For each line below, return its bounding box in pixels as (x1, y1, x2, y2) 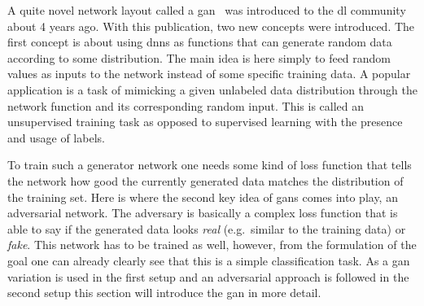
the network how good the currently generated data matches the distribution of (7, 172, 404, 189)
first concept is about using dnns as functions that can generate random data (7, 33, 392, 50)
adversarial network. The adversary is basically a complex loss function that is (7, 204, 398, 221)
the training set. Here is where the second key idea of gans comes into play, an (7, 188, 398, 205)
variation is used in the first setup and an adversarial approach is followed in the (7, 268, 409, 285)
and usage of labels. (7, 129, 105, 146)
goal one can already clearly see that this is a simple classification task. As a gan (7, 251, 410, 269)
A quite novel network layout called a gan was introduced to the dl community (7, 2, 406, 18)
